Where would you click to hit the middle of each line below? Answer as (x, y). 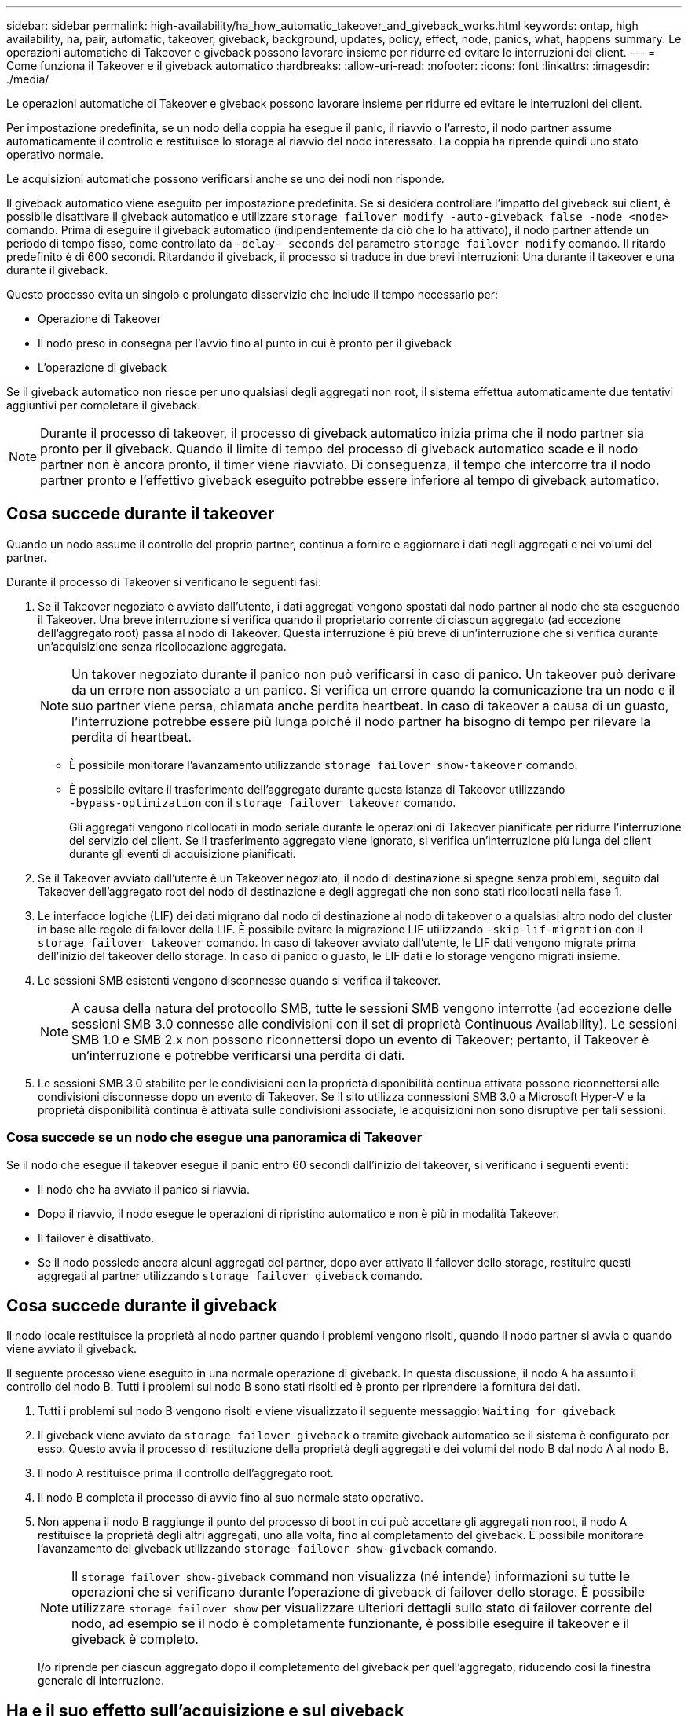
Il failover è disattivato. (96, 1237)
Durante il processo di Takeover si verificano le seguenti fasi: (164, 581)
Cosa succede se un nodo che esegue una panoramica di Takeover (214, 1137)
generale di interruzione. (101, 1681)
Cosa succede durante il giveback (142, 1306)
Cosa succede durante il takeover (141, 514)
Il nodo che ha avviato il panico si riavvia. (144, 1189)
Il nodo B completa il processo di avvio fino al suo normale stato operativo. (231, 1498)
